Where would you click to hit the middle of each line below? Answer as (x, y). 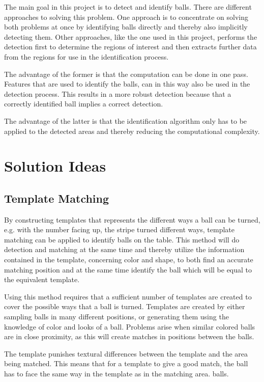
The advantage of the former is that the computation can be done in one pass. (126, 74)
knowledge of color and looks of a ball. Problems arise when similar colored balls (130, 326)
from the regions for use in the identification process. (86, 56)
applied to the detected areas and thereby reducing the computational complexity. (132, 131)
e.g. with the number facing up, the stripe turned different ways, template (119, 229)
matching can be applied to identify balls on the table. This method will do (122, 239)
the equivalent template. (42, 279)
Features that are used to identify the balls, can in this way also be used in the (127, 84)
